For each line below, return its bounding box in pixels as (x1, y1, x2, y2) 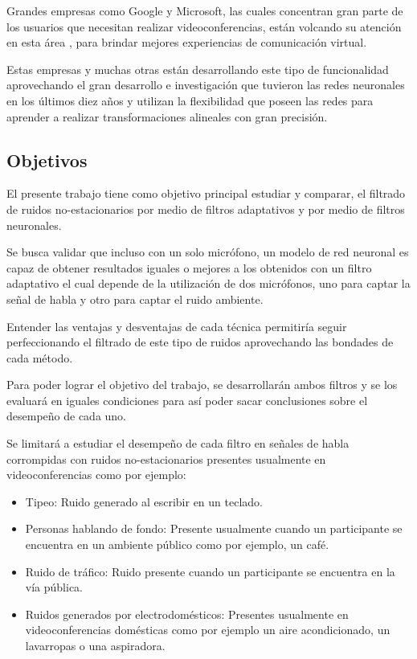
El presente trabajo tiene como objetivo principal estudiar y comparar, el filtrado (6, 185, 406, 202)
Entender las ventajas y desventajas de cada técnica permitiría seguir (6, 317, 347, 334)
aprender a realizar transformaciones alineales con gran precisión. (6, 108, 328, 125)
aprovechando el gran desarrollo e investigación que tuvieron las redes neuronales (6, 76, 405, 93)
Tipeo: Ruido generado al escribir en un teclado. (25, 493, 263, 510)
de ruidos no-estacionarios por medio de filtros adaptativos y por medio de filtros (6, 200, 405, 217)
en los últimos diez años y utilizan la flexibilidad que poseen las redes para (6, 92, 374, 108)
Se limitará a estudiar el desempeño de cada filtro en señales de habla (6, 435, 350, 452)
